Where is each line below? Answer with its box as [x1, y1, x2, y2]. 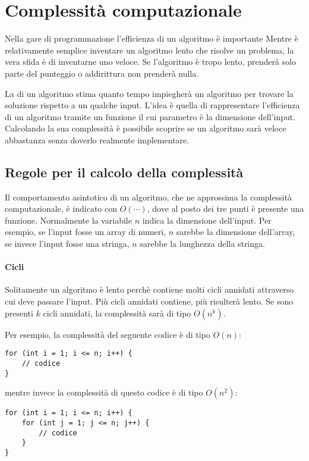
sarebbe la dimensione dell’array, [176, 225, 295, 238]
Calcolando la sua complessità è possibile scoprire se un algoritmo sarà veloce [5, 122, 286, 134]
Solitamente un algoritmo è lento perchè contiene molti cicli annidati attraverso [5, 283, 294, 296]
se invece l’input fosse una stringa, [5, 237, 130, 250]
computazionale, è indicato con [5, 202, 117, 215]
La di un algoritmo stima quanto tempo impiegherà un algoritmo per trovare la [5, 87, 294, 99]
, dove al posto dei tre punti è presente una [147, 202, 304, 215]
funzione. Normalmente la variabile [5, 214, 132, 226]
